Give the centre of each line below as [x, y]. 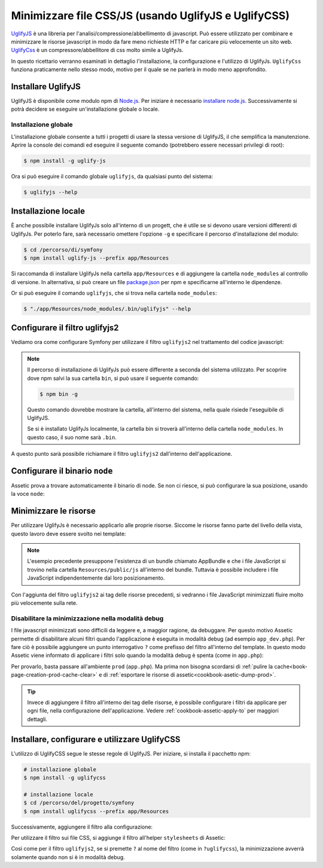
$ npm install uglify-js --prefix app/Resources [96, 258]
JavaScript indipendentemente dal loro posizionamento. [96, 578]
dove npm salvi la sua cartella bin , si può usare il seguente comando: [113, 378]
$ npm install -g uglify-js [65, 161]
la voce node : [28, 494]
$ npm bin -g [59, 394]
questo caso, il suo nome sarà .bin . [72, 437]
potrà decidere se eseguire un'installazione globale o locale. [85, 109]
